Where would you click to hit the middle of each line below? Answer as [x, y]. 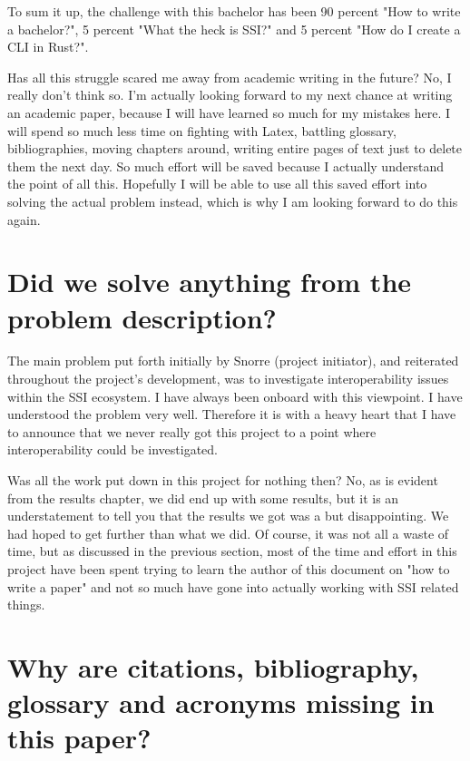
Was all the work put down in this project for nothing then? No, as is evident [223, 480]
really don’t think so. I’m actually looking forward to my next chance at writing [230, 95]
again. [24, 219]
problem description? [142, 317]
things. [26, 605]
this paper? [79, 738]
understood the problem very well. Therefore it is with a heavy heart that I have [232, 414]
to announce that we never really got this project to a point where [192, 431]
